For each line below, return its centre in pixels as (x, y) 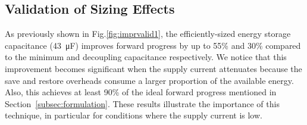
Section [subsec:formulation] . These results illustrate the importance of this (142, 103)
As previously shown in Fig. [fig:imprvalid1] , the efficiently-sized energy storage (148, 34)
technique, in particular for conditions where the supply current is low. (134, 115)
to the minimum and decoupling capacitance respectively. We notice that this (146, 57)
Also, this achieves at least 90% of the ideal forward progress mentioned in (141, 92)
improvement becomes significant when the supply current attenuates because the (153, 68)
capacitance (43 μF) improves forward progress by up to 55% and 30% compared (153, 45)
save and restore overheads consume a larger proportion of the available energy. (149, 80)
